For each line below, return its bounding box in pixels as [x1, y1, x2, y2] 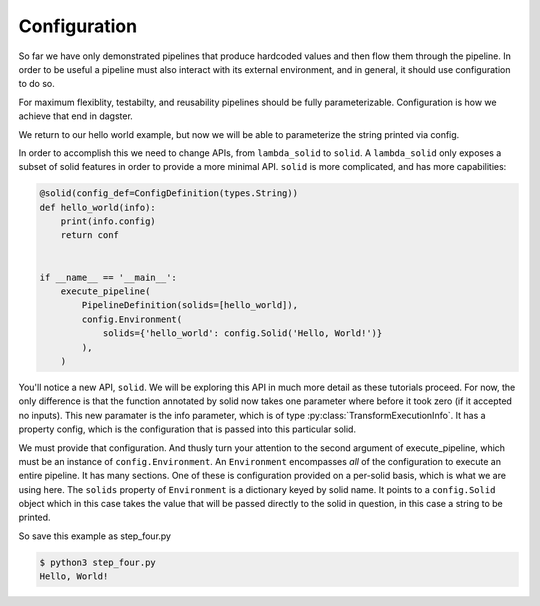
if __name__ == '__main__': [39, 271, 177, 283]
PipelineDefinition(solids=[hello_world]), [81, 300, 299, 311]
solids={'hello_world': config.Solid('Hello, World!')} [102, 328, 383, 339]
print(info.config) [60, 216, 157, 227]
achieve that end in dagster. [18, 110, 134, 122]
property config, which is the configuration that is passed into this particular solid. [18, 423, 357, 435]
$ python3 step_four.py [39, 556, 157, 568]
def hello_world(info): [39, 201, 157, 213]
